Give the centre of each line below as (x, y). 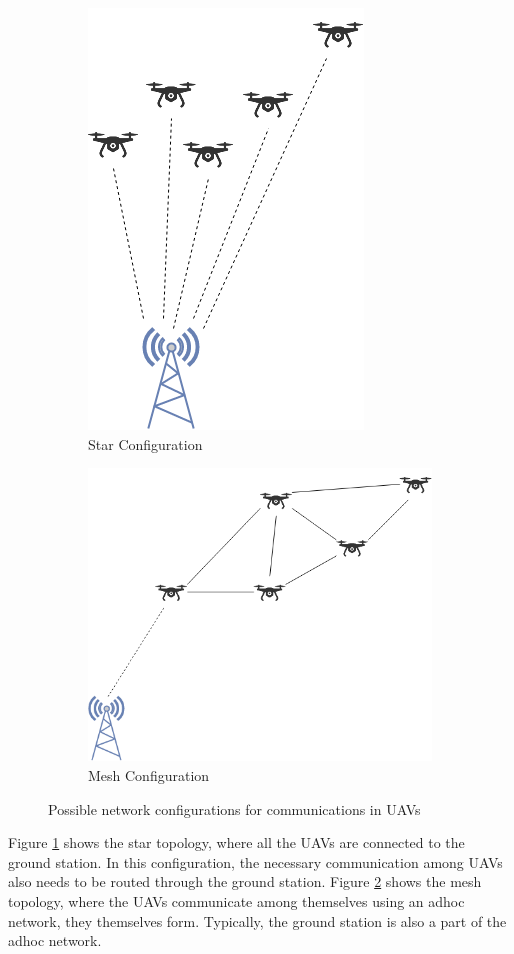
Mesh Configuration (149, 775)
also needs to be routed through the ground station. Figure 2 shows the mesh (245, 881)
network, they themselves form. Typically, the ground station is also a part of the (257, 920)
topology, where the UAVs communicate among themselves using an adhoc (236, 900)
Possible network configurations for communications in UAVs (234, 808)
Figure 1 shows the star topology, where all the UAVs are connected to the (236, 842)
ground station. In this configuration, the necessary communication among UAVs (255, 861)
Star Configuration (145, 443)
